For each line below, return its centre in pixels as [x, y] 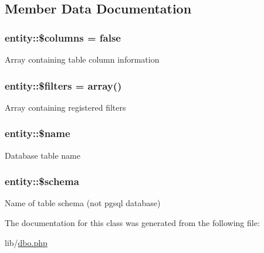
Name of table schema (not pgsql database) [83, 203]
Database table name [43, 155]
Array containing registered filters [65, 107]
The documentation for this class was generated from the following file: [132, 223]
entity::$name [38, 133]
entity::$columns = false [63, 37]
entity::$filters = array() [63, 85]
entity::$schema [42, 181]
